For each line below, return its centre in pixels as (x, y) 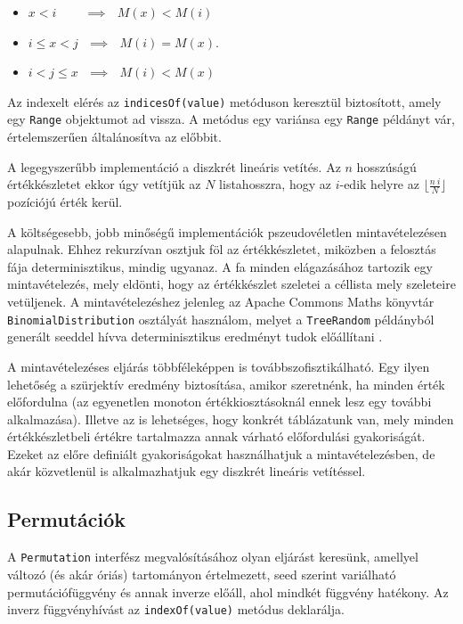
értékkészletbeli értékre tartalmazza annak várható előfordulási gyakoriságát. (216, 436)
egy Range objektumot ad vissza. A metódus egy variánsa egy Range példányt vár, (231, 119)
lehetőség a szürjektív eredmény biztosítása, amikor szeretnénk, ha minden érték (226, 384)
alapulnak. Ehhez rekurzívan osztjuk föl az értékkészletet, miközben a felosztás (222, 249)
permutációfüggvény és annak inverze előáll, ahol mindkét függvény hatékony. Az (228, 591)
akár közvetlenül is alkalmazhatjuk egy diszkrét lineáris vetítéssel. (187, 471)
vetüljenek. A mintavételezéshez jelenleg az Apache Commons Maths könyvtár (221, 302)
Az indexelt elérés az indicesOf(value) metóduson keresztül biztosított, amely (224, 101)
